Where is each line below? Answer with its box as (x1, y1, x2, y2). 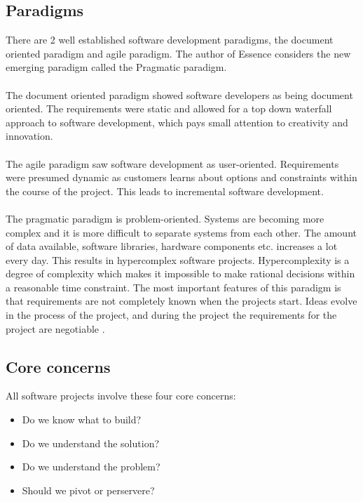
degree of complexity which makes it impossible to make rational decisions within (6, 266, 355, 281)
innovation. (6, 128, 53, 143)
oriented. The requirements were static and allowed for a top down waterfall (6, 101, 332, 116)
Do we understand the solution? (22, 435, 160, 450)
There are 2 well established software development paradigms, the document (6, 32, 334, 47)
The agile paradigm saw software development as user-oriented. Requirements (6, 156, 339, 171)
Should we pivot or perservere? (22, 482, 155, 497)
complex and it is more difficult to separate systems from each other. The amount (6, 225, 357, 239)
